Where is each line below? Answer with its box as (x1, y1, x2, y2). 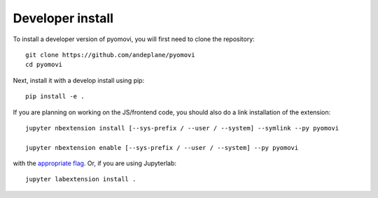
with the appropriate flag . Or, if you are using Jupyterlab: (13, 159, 177, 167)
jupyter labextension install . (25, 175, 136, 183)
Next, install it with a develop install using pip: (13, 76, 145, 84)
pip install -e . (25, 93, 85, 100)
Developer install (13, 10, 114, 26)
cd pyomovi (25, 61, 63, 69)
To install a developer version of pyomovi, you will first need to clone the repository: (13, 35, 255, 43)
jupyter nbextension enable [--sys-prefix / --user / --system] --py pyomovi (25, 144, 299, 151)
